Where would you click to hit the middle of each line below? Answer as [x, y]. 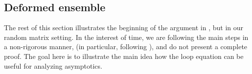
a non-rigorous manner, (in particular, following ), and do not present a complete [126, 46]
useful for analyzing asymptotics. [53, 65]
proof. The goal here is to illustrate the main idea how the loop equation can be [124, 56]
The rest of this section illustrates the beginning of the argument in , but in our [124, 28]
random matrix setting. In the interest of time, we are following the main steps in [126, 37]
